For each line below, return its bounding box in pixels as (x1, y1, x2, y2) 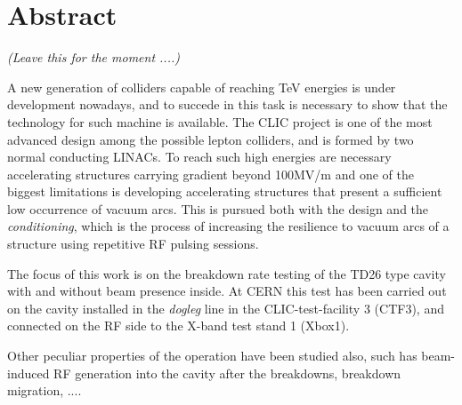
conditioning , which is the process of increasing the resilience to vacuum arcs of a (7, 217, 450, 235)
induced (7, 363, 50, 382)
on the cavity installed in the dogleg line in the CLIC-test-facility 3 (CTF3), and (7, 298, 444, 317)
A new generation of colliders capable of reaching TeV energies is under (7, 77, 396, 96)
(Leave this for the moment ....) (7, 48, 180, 67)
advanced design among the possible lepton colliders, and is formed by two (7, 130, 414, 148)
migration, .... (7, 381, 82, 400)
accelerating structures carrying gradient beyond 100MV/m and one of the (7, 164, 414, 183)
